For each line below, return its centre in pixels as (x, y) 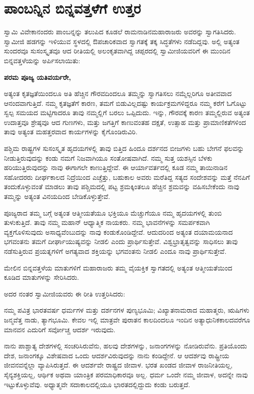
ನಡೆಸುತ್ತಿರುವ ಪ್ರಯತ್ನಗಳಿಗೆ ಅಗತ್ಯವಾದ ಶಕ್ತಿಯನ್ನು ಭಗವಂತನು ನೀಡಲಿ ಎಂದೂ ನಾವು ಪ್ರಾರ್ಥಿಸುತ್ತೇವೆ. (115, 251)
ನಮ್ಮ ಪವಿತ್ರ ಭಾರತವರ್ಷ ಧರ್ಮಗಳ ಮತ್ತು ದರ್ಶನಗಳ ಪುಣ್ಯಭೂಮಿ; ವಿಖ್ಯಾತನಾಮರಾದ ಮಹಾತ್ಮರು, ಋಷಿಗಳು (127, 310)
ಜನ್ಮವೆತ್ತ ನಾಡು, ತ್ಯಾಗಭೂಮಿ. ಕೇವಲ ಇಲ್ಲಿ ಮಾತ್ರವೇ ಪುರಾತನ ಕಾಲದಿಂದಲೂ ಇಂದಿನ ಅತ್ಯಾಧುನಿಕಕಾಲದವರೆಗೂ (127, 319)
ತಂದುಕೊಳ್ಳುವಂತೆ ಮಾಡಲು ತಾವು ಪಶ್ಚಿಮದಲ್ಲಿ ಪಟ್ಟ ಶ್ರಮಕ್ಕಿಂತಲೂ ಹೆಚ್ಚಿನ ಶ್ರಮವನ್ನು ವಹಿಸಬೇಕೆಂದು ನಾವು (122, 186)
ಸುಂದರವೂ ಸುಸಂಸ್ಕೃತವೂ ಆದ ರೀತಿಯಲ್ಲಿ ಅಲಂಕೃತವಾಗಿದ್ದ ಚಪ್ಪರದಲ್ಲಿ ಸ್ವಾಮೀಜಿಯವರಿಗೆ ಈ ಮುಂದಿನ (117, 51)
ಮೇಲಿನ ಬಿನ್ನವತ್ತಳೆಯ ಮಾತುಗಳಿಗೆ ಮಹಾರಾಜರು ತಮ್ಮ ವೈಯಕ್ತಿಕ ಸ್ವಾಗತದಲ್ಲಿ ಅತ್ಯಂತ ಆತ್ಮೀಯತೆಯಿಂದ (118, 267)
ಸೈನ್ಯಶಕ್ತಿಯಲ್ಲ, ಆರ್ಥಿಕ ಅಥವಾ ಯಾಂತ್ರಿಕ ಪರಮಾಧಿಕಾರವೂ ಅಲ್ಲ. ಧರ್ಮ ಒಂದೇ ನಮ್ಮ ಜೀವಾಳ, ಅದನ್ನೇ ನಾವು (126, 374)
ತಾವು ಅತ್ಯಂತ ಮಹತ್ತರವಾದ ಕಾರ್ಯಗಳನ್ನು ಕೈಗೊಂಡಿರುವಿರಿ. (71, 132)
